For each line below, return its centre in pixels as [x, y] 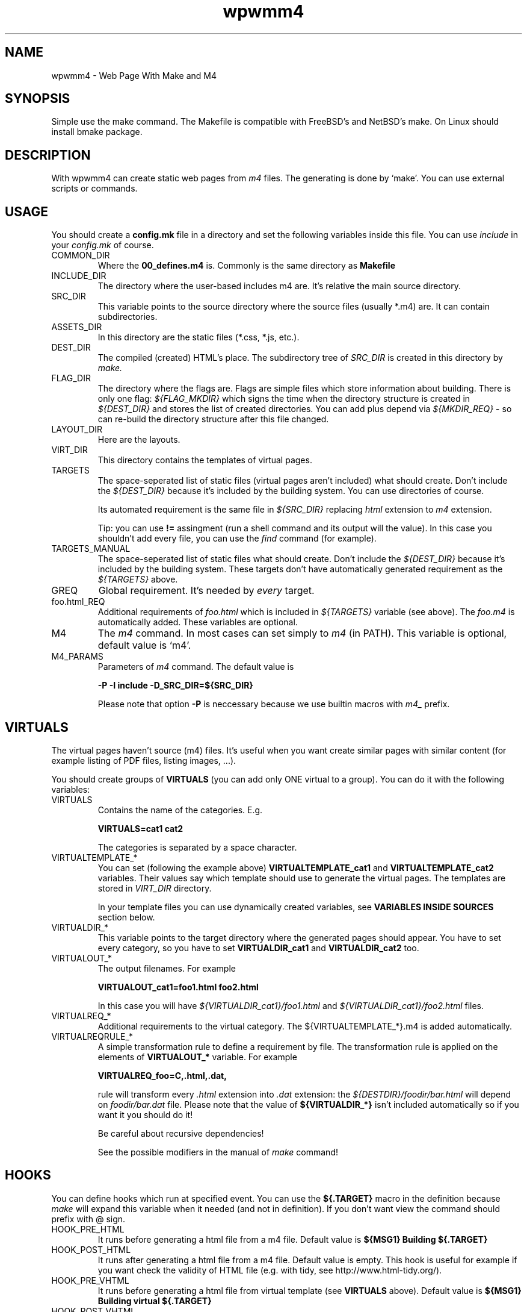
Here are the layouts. [139, 440]
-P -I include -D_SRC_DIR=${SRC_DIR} [175, 686]
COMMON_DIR [81, 255]
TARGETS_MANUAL [91, 549]
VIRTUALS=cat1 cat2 [140, 828]
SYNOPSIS [38, 99]
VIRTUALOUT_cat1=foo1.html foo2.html [178, 987]
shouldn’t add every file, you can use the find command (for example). [237, 539]
